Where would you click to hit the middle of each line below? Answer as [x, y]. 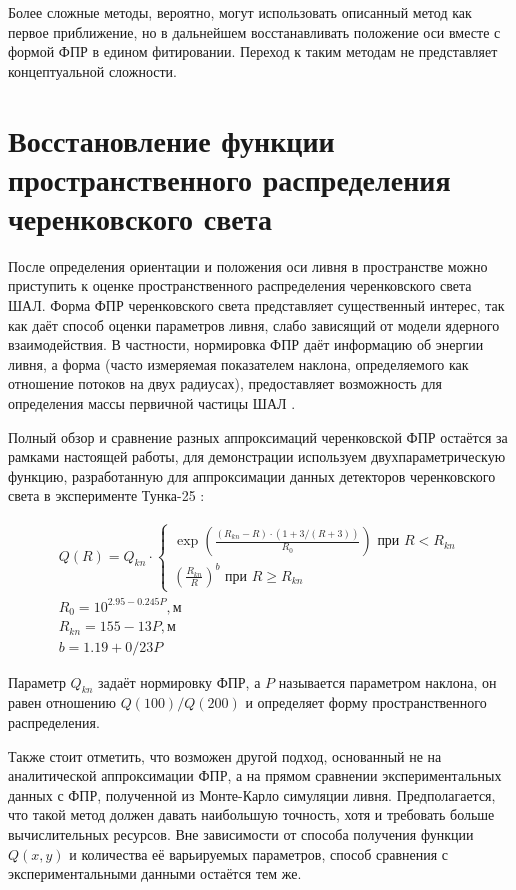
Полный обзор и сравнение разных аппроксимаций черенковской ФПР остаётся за [258, 436]
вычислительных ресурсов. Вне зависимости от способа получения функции [241, 833]
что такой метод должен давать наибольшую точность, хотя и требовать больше [251, 814]
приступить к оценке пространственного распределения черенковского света [240, 285]
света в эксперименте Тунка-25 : [106, 495]
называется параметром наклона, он [387, 681]
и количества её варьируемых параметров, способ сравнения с [259, 853]
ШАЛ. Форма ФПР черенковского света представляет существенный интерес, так [256, 305]
